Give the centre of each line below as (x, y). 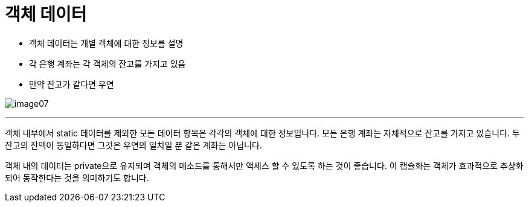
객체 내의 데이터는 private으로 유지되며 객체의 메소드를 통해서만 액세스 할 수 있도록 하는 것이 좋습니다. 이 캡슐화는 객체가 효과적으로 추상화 (264, 165)
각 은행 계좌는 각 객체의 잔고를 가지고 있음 (107, 63)
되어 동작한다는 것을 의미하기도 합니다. (77, 177)
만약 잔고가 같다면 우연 (72, 84)
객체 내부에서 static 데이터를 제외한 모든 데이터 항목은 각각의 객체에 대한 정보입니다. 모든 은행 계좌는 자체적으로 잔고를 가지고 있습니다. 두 (262, 133)
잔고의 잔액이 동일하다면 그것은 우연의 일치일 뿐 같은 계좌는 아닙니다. (133, 145)
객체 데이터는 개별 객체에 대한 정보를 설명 (106, 43)
